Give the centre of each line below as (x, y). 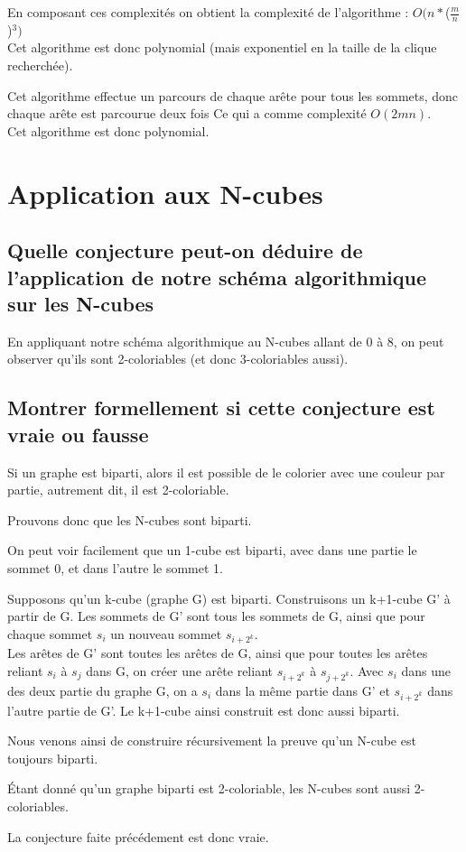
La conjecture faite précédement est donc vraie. (138, 836)
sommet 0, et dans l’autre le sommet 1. (115, 567)
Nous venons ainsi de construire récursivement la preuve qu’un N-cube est (212, 741)
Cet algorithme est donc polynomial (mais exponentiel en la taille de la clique (222, 47)
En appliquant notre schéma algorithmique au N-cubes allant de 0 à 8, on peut (226, 341)
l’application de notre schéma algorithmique (217, 277)
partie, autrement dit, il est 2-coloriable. (118, 490)
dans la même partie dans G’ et (303, 690)
